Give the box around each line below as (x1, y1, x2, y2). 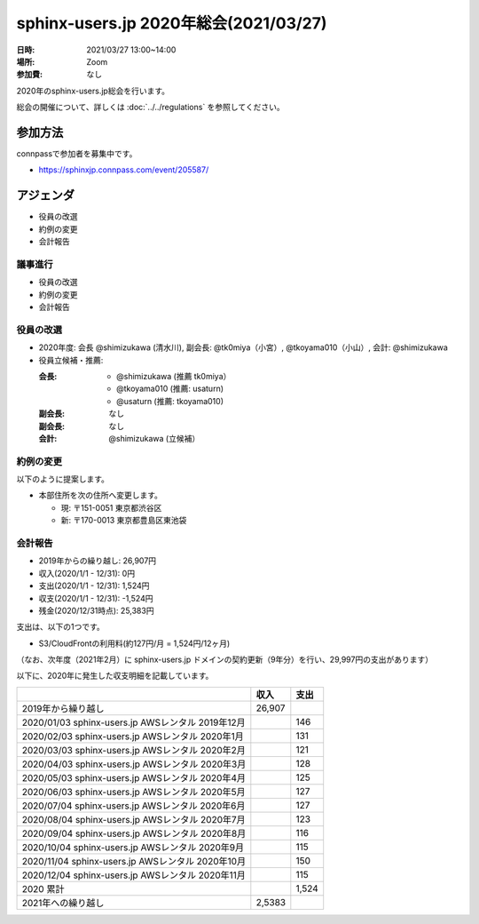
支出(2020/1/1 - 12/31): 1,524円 (38, 580, 150, 591)
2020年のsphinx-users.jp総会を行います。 (16, 85, 170, 96)
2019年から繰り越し (21, 702, 106, 714)
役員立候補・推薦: (38, 354, 104, 365)
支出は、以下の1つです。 (16, 622, 106, 633)
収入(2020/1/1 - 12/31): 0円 (38, 568, 136, 578)
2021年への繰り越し (21, 896, 105, 909)
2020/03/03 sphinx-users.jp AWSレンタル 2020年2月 (21, 744, 246, 756)
